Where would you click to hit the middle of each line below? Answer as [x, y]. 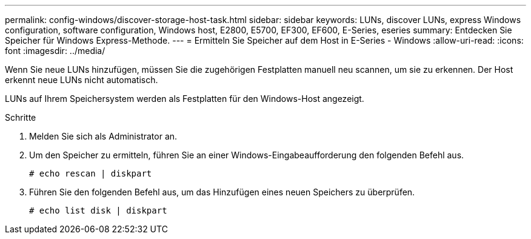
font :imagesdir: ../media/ [55, 51]
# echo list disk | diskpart [98, 210]
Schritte [21, 117]
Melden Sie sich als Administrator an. [103, 136]
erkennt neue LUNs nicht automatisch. [82, 80]
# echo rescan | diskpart [91, 173]
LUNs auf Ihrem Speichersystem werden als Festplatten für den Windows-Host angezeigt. [185, 99]
